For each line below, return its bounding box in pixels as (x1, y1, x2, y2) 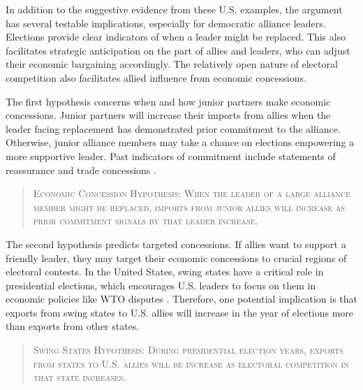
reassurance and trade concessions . (6, 162, 156, 177)
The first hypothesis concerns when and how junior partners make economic (6, 94, 331, 108)
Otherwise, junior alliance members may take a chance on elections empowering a (6, 135, 355, 150)
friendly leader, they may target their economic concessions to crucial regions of (6, 250, 347, 265)
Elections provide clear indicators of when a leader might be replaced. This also (6, 29, 346, 44)
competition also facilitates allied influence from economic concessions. (6, 70, 306, 85)
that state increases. (33, 370, 126, 384)
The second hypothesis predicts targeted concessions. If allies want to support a (6, 236, 346, 251)
